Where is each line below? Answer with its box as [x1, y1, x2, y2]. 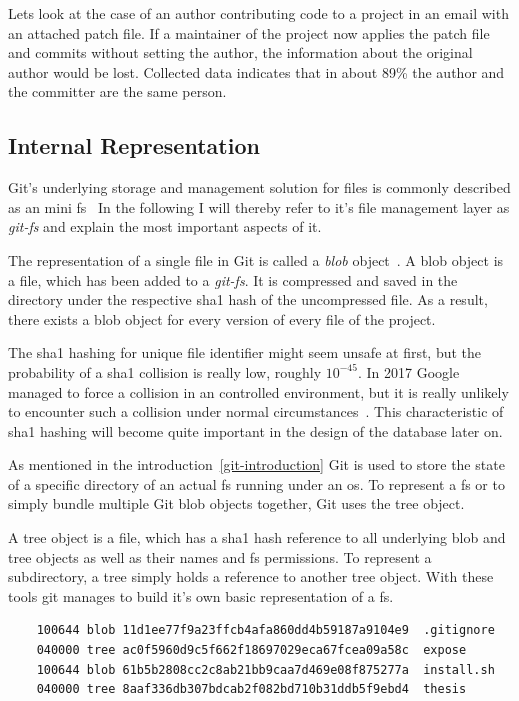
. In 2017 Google [357, 361, 460, 382]
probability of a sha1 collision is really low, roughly [8, 361, 322, 382]
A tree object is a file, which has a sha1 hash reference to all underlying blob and [8, 527, 506, 548]
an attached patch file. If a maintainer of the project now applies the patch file [8, 22, 490, 43]
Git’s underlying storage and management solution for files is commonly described [8, 177, 511, 198]
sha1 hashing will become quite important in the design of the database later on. [8, 420, 503, 441]
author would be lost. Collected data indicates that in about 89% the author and [8, 61, 505, 82]
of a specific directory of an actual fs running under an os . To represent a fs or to [8, 473, 505, 494]
